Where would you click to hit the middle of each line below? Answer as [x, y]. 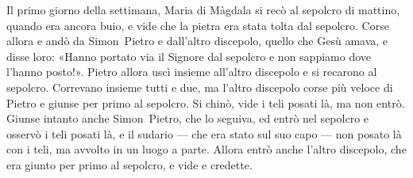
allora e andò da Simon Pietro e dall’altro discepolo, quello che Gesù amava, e [197, 41]
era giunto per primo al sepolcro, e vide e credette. [129, 164]
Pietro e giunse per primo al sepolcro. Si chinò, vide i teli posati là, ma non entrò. [206, 102]
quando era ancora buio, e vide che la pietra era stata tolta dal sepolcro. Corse [198, 25]
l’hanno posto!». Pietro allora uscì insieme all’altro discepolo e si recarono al [192, 72]
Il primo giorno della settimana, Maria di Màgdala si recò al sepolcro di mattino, [203, 9]
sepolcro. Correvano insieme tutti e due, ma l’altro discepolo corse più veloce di [200, 87]
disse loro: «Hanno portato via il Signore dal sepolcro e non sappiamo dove [189, 56]
